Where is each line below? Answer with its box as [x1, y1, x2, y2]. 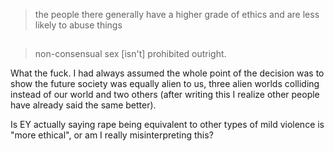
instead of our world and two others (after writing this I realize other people [10, 89, 320, 101]
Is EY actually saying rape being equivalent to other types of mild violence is [10, 119, 325, 131]
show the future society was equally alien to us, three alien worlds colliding [10, 78, 320, 90]
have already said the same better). [10, 99, 157, 111]
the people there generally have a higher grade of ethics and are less [34, 9, 320, 20]
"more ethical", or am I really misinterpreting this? [10, 129, 214, 141]
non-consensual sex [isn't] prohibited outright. [34, 48, 227, 60]
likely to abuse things [34, 19, 123, 31]
